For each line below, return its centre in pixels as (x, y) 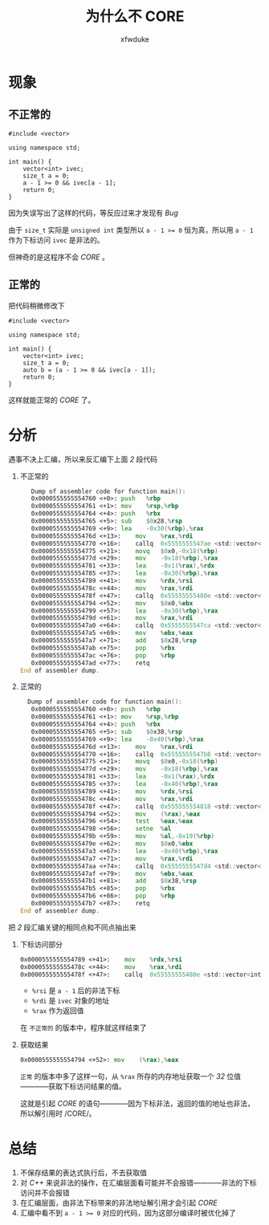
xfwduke (135, 39)
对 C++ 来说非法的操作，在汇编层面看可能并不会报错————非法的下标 (138, 1183)
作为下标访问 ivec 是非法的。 (56, 240)
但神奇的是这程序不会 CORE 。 (59, 257)
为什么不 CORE (135, 16)
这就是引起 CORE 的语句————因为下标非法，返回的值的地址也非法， (137, 1104)
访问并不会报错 (45, 1193)
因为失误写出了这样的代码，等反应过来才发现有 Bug (93, 213)
